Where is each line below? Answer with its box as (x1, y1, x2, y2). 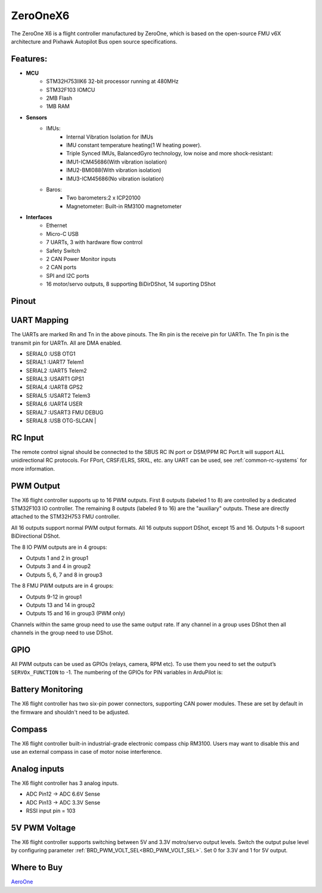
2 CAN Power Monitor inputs (46, 256, 116, 263)
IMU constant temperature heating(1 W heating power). (66, 141, 202, 149)
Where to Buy (11, 863, 63, 873)
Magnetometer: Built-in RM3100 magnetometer (66, 202, 182, 210)
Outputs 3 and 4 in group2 (26, 563, 91, 570)
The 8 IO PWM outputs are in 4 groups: (11, 544, 107, 551)
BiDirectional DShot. (11, 532, 61, 540)
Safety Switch (46, 247, 80, 254)
